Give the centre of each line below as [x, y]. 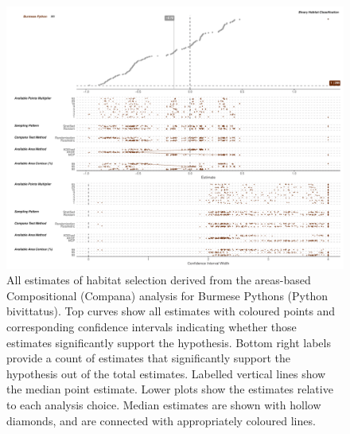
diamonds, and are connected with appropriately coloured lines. [161, 420]
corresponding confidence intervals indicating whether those [152, 326]
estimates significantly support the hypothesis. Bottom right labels [169, 342]
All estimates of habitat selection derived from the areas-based [159, 280]
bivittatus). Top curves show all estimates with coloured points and [171, 311]
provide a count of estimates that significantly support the [149, 358]
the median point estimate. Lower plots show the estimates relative [170, 389]
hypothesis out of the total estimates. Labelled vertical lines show [166, 373]
